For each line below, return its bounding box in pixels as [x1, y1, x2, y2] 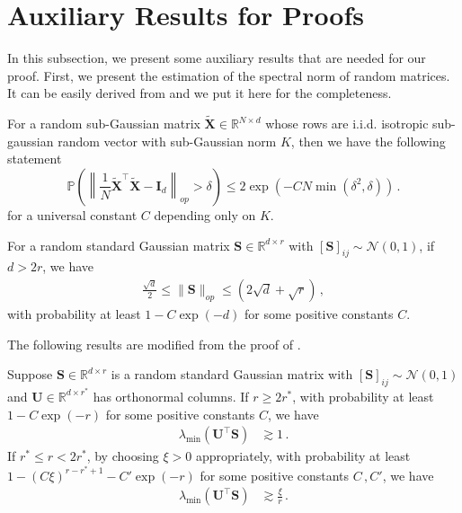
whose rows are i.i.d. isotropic [265, 114, 429, 133]
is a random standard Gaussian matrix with [111, 365, 353, 384]
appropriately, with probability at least [195, 447, 411, 465]
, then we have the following [290, 131, 446, 150]
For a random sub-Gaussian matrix [7, 114, 200, 133]
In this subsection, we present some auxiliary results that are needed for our [7, 49, 426, 67]
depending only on [154, 205, 256, 224]
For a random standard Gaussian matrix [7, 235, 230, 254]
